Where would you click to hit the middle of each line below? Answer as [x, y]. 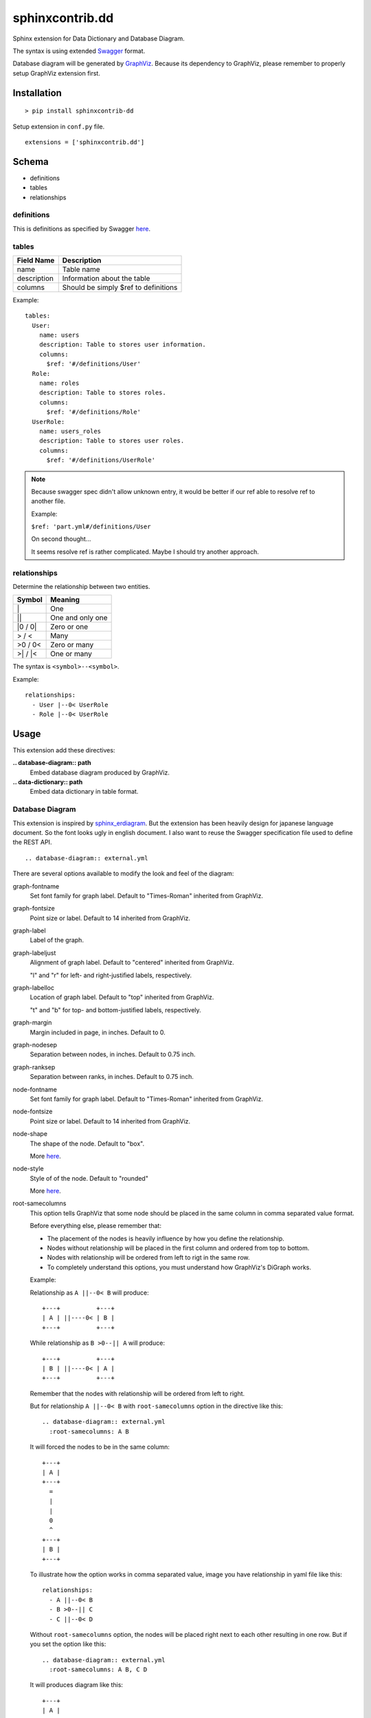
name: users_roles [70, 431]
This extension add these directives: [64, 750]
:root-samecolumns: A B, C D [98, 1670]
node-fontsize [33, 1112]
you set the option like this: [68, 1644]
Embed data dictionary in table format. [84, 792]
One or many [71, 654]
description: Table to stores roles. [102, 393]
